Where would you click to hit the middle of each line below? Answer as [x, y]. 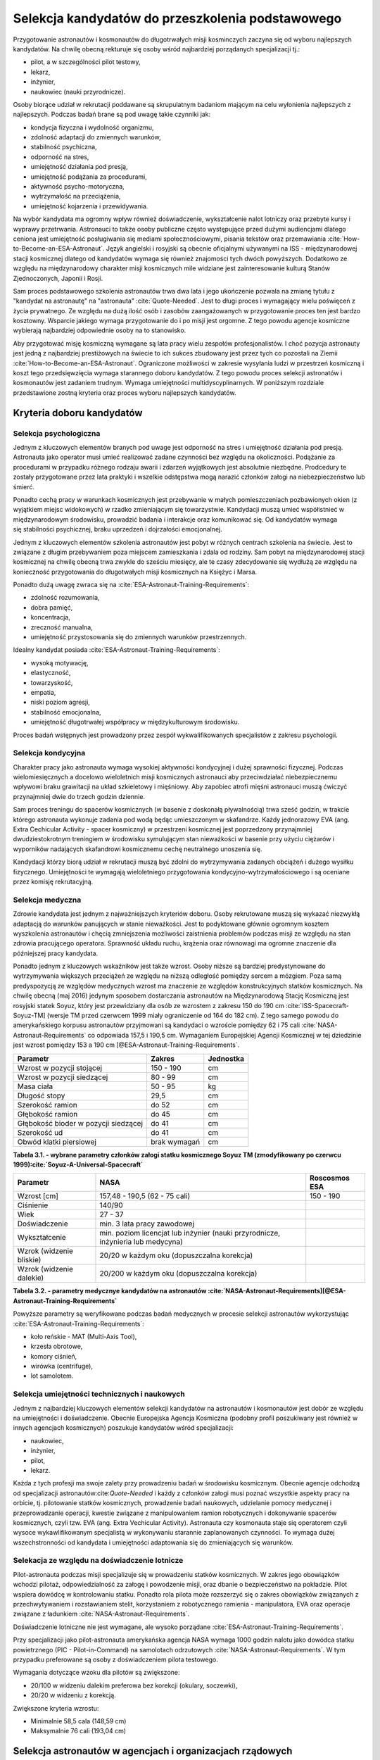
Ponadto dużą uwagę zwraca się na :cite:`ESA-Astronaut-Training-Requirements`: [131, 585]
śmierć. [24, 486]
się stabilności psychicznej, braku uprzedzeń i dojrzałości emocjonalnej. [118, 529]
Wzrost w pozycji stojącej [59, 1068]
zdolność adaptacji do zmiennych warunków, [96, 137]
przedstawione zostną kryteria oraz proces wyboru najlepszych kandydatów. [125, 392]
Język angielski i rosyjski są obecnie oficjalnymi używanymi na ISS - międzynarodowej [232, 249]
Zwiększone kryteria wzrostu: [56, 1708]
